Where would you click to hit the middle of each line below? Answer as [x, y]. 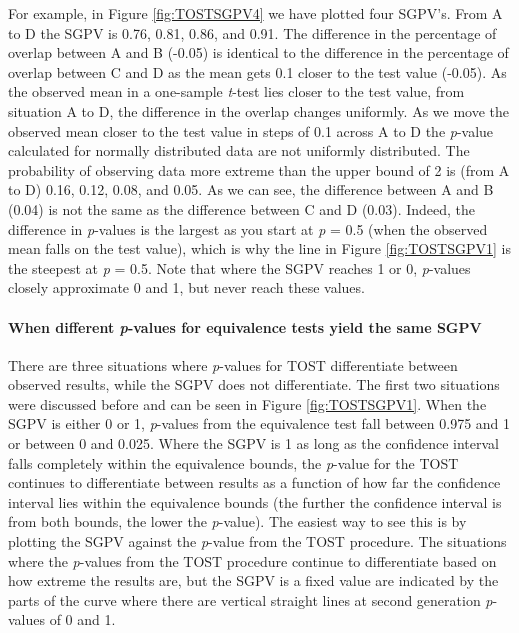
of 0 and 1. [82, 619]
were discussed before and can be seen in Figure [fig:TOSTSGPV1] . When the [247, 403]
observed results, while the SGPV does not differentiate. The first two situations [254, 384]
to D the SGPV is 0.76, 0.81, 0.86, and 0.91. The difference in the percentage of [252, 32]
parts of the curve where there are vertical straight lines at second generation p [250, 599]
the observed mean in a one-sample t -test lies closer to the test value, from [236, 91]
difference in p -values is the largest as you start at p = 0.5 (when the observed [248, 228]
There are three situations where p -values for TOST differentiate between [233, 364]
